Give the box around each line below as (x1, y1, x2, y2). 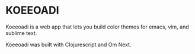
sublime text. (5, 29, 37, 36)
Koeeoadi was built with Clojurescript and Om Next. (5, 41, 132, 48)
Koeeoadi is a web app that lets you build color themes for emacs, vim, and (5, 23, 189, 30)
